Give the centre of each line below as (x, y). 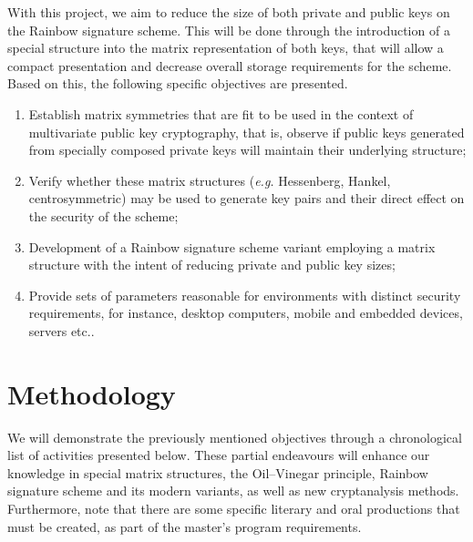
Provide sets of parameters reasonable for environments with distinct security (245, 295)
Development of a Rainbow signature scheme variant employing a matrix (232, 246)
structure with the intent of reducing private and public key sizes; (212, 265)
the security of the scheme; (103, 215)
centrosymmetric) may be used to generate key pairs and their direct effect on (247, 198)
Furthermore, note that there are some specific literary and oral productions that (234, 508)
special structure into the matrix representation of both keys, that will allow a (226, 48)
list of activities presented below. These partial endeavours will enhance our (219, 455)
